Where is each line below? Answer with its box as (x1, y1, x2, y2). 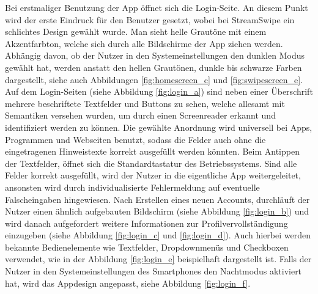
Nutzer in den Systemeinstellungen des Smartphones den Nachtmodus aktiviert (5, 265, 302, 277)
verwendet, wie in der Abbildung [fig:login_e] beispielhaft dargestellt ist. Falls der (5, 252, 312, 265)
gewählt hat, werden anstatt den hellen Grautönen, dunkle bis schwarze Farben (5, 61, 302, 73)
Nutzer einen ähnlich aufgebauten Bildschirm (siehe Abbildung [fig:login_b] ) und (5, 205, 309, 218)
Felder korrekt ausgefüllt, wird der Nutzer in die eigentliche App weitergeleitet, (5, 169, 301, 182)
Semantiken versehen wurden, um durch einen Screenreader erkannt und (5, 109, 276, 122)
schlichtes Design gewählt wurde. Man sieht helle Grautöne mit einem (5, 25, 267, 38)
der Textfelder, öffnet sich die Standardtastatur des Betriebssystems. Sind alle (5, 156, 297, 169)
